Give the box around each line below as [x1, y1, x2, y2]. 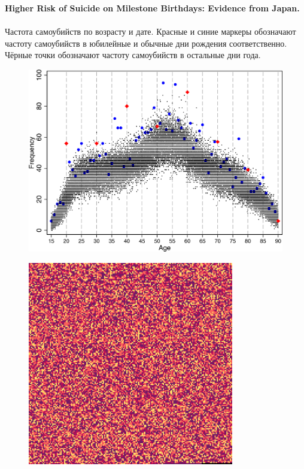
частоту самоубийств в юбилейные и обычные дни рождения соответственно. [5, 37, 287, 49]
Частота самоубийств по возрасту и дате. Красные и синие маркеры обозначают [5, 25, 296, 38]
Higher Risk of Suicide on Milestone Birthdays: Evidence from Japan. [5, 2, 300, 14]
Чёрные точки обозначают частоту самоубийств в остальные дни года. [5, 49, 261, 61]
